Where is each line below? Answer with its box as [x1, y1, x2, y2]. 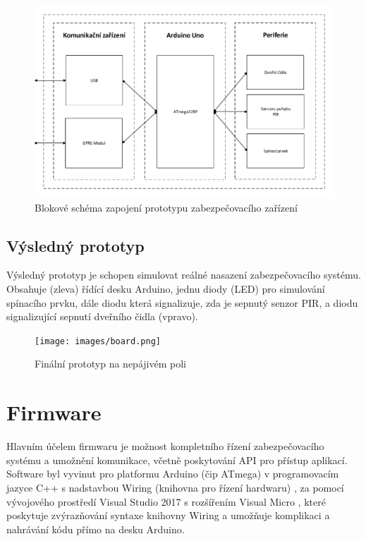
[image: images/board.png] [35, 336, 161, 346]
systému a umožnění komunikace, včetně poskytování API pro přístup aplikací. [6, 452, 348, 467]
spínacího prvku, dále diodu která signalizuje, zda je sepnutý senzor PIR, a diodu [6, 295, 358, 310]
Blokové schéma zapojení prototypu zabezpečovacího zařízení [35, 200, 298, 214]
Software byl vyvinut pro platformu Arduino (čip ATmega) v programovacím [6, 466, 339, 481]
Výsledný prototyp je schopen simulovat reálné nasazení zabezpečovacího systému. [6, 267, 361, 282]
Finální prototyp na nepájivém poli [35, 356, 186, 371]
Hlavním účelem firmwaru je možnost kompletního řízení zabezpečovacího [6, 439, 324, 454]
